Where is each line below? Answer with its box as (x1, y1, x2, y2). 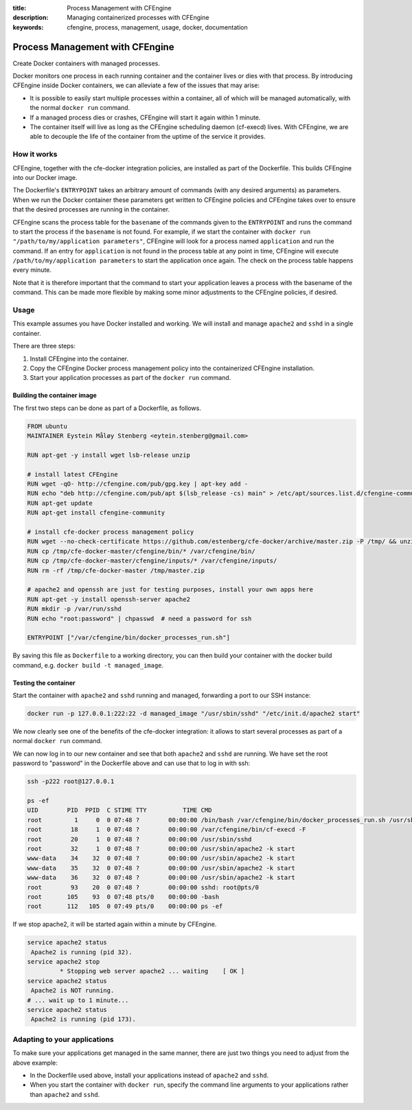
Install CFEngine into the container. (30, 354, 128, 363)
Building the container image (12, 392, 98, 400)
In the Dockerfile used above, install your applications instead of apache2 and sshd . (30, 1071, 269, 1079)
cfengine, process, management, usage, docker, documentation (67, 23, 248, 31)
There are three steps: (12, 342, 76, 350)
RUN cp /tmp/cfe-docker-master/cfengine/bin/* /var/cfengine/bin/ (27, 547, 255, 555)
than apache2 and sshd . (30, 1090, 100, 1098)
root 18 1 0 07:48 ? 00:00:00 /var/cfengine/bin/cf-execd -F (27, 826, 306, 834)
